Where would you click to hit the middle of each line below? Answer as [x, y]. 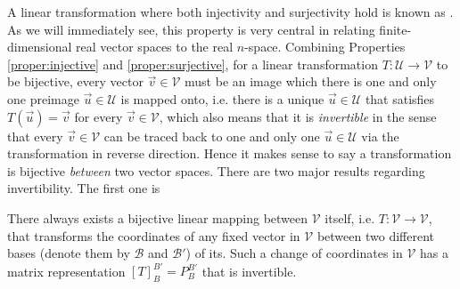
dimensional [40, 47]
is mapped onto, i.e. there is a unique [222, 98]
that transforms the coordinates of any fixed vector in [154, 235]
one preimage [43, 98]
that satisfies [400, 98]
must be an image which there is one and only [311, 81]
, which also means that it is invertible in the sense [298, 116]
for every [99, 116]
